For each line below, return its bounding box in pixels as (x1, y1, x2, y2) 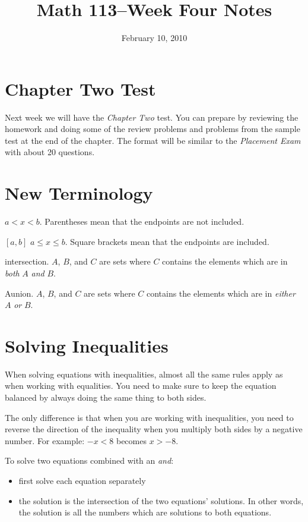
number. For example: (5, 434, 85, 446)
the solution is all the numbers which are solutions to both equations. (18, 506, 272, 518)
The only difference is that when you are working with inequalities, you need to (5, 411, 294, 423)
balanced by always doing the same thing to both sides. (5, 391, 207, 404)
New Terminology (5, 181, 153, 205)
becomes (116, 434, 147, 446)
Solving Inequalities (5, 333, 169, 357)
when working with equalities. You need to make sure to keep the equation (5, 379, 277, 392)
